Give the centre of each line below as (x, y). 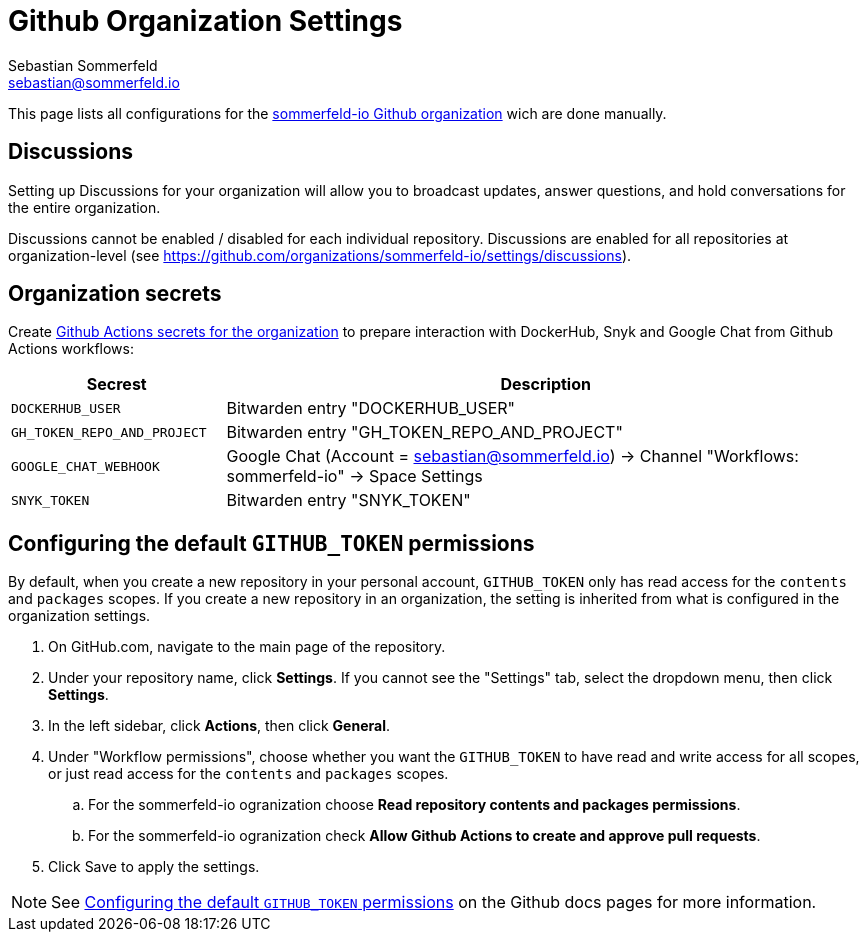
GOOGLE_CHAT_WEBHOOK (85, 466)
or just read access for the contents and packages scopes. (248, 774)
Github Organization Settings (205, 21)
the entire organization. (84, 207)
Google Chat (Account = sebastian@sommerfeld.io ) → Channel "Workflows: (512, 456)
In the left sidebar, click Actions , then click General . (219, 726)
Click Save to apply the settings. (154, 867)
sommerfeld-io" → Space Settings (354, 476)
